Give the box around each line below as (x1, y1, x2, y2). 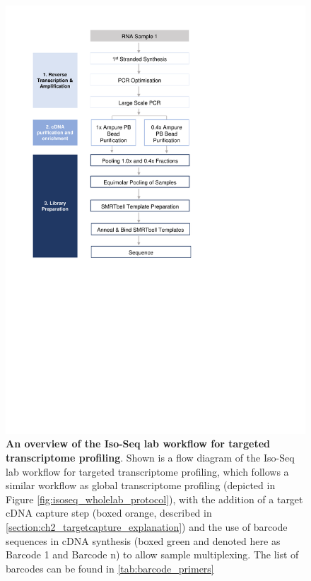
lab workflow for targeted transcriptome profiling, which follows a (6, 464, 289, 479)
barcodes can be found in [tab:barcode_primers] (6, 561, 214, 575)
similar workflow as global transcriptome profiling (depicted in (6, 478, 276, 493)
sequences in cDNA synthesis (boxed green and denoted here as (6, 533, 281, 548)
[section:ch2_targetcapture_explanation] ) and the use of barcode (6, 519, 288, 534)
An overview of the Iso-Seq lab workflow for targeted (6, 436, 271, 451)
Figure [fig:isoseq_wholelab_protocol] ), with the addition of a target (6, 491, 303, 506)
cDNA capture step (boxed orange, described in (6, 505, 212, 520)
